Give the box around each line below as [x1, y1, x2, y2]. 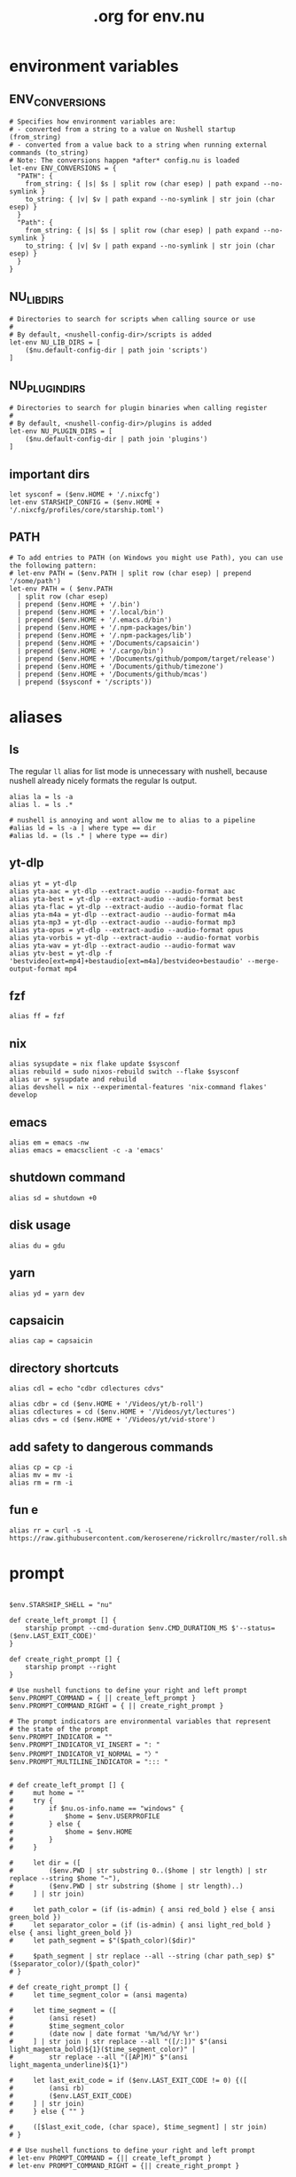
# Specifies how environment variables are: [9, 117, 176, 126]
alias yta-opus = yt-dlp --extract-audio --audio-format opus [9, 925, 244, 934]
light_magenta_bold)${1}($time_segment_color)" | [9, 2045, 197, 2054]
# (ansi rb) [9, 2084, 86, 2093]
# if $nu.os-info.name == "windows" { [9, 1804, 184, 1813]
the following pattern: [9, 561, 97, 570]
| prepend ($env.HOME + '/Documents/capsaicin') [17, 638, 200, 647]
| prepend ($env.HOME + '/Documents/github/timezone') [17, 661, 224, 671]
